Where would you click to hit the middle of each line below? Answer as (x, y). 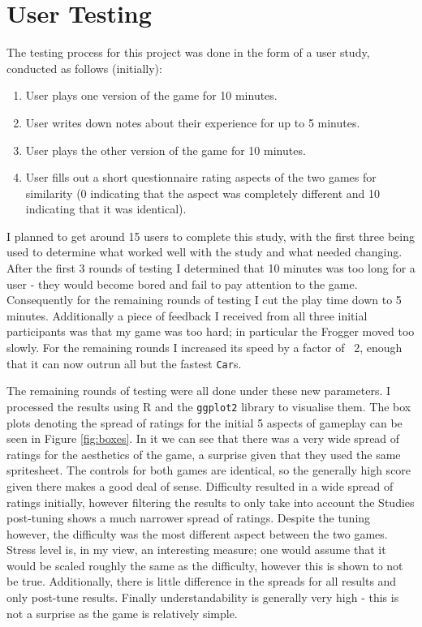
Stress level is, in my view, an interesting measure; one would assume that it (196, 550)
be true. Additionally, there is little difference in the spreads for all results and (202, 581)
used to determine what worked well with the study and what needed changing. (205, 252)
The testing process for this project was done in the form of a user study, (188, 52)
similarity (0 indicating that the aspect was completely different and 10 (203, 193)
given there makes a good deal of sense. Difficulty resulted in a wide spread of (200, 485)
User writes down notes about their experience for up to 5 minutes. (193, 122)
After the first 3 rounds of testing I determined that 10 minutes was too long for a (211, 268)
